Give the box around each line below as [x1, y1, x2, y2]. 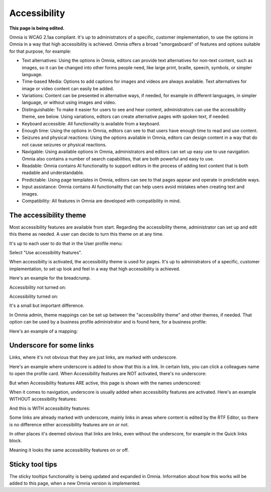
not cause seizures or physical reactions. [22, 141, 107, 147]
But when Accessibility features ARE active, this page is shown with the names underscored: [9, 380, 201, 386]
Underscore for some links [9, 341, 94, 350]
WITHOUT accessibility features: [9, 396, 77, 402]
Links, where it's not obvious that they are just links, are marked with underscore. [9, 354, 178, 361]
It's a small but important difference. [9, 302, 85, 308]
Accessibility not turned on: [9, 284, 66, 290]
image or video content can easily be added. [22, 85, 114, 91]
